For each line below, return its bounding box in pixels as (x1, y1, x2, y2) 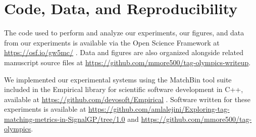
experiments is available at (4, 104, 86, 114)
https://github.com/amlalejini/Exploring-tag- (88, 104, 230, 114)
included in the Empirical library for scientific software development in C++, (4, 84, 243, 95)
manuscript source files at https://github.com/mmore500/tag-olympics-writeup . (4, 57, 251, 67)
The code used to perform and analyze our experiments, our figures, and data (4, 27, 244, 38)
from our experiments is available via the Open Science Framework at (4, 37, 220, 48)
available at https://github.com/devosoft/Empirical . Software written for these (4, 94, 250, 104)
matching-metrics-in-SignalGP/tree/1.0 (4, 113, 125, 124)
